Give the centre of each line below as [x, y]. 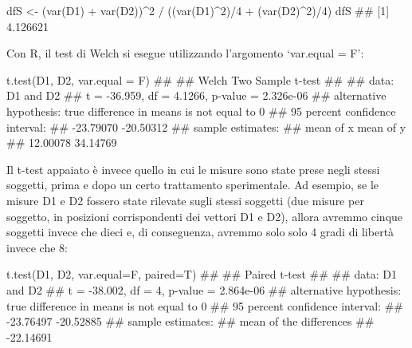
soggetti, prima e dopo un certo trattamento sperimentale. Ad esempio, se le [193, 185]
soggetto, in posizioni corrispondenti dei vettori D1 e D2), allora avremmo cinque [205, 216]
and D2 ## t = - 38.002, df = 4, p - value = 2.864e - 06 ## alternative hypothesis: [204, 289]
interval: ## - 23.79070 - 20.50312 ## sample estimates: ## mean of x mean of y [206, 127]
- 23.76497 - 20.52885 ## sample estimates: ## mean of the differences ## [190, 321]
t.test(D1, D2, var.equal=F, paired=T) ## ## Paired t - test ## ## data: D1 [202, 274]
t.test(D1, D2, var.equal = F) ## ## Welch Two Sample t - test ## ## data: [200, 79]
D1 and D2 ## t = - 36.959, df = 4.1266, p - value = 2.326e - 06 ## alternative [196, 95]
